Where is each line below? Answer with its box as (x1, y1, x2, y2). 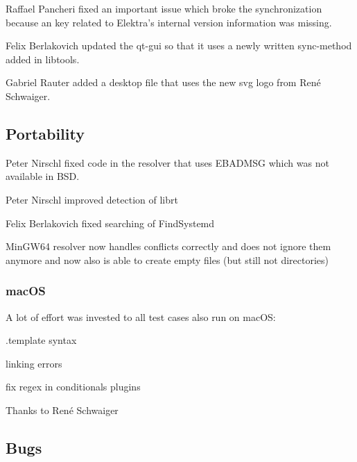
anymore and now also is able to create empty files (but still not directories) (6, 252, 329, 267)
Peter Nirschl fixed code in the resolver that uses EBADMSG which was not (6, 155, 329, 170)
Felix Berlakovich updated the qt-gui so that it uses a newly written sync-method (6, 38, 352, 53)
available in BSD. (6, 169, 80, 183)
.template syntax (6, 333, 77, 347)
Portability (6, 122, 85, 144)
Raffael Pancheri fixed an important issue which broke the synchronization (6, 1, 322, 15)
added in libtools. (6, 51, 80, 66)
